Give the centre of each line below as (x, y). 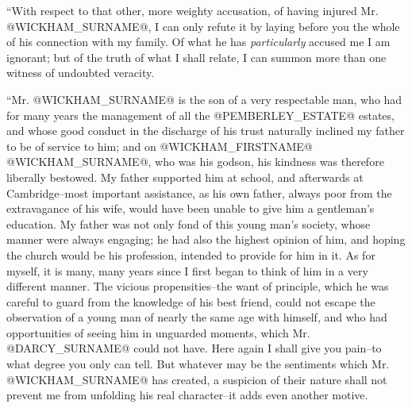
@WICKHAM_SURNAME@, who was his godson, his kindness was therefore (195, 162)
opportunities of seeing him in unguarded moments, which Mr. (158, 332)
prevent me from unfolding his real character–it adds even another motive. (187, 395)
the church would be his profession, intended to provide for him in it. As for (191, 254)
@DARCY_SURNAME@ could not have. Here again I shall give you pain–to (194, 348)
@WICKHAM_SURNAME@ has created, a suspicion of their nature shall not (197, 379)
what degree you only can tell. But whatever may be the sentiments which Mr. (198, 364)
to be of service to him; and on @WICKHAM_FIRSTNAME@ (160, 146)
